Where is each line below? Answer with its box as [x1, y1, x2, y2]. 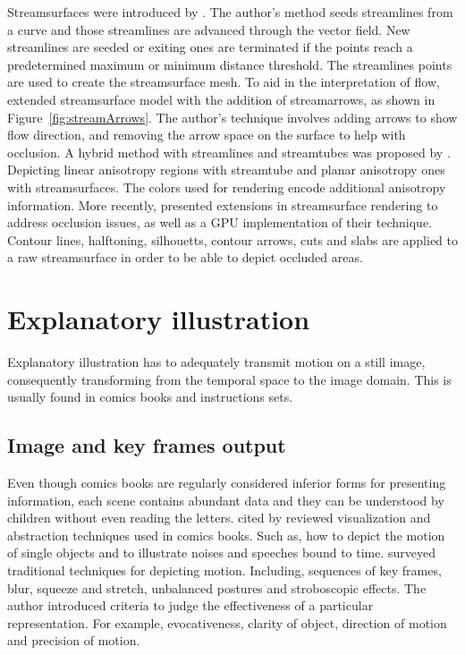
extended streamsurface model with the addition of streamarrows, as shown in [7, 89, 435, 108]
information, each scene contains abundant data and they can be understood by [7, 490, 444, 509]
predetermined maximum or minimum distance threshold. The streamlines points [7, 55, 452, 73]
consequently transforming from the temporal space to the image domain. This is [7, 370, 452, 388]
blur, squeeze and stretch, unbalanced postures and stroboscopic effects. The [7, 578, 427, 597]
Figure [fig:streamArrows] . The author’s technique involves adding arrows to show [7, 107, 458, 126]
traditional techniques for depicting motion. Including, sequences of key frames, [7, 560, 442, 579]
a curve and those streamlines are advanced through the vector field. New [7, 20, 410, 38]
